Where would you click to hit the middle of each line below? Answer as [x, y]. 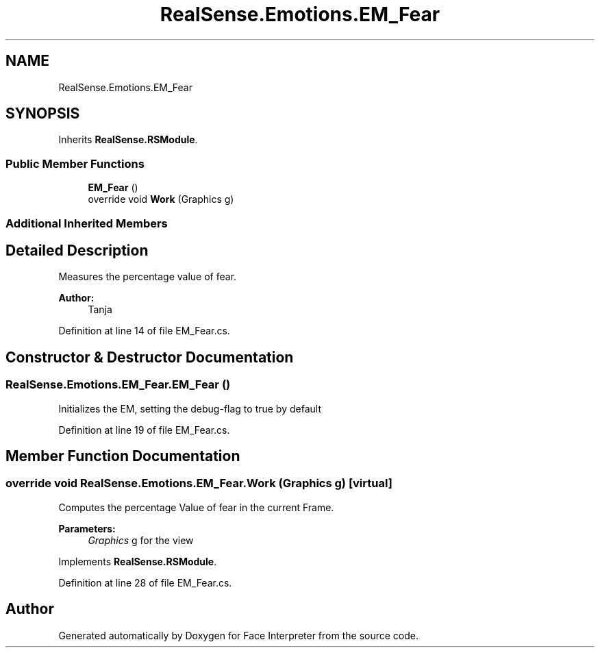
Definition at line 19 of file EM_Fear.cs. [144, 430]
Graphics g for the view [141, 540]
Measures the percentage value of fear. [148, 277]
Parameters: [87, 528]
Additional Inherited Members [87, 223]
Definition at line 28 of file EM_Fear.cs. [145, 582]
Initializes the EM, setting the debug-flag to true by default [190, 408]
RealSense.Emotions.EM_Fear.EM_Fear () [118, 385]
